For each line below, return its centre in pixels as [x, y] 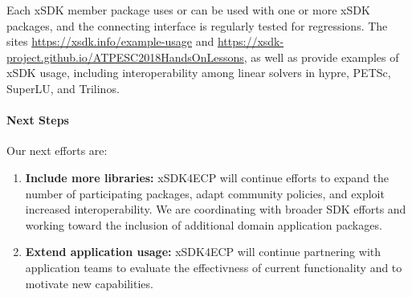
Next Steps [38, 120]
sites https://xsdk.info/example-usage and [110, 41]
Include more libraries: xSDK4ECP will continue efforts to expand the [207, 177]
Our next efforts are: [57, 151]
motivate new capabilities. [89, 283]
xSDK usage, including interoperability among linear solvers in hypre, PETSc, [199, 73]
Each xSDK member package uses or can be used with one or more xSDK [188, 10]
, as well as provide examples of [321, 57]
